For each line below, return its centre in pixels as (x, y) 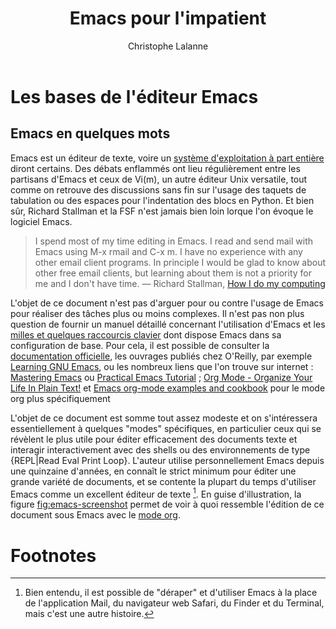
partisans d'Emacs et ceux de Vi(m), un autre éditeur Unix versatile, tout (159, 179)
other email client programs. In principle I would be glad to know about (180, 262)
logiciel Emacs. (41, 221)
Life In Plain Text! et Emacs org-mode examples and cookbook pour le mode (168, 388)
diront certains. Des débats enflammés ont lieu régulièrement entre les (155, 168)
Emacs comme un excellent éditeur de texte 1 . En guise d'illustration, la (156, 493)
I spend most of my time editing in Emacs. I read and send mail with (173, 241)
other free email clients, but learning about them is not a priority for (173, 273)
